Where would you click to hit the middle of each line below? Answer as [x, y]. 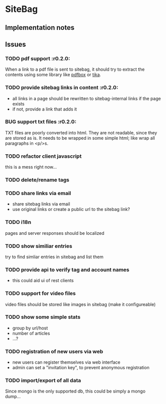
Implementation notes [40, 28]
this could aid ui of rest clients [43, 281]
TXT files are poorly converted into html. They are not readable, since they [81, 132]
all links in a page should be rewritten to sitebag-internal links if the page [86, 99]
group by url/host [30, 328]
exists [18, 103]
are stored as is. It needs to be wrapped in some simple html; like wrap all [80, 138]
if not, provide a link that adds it [45, 109]
